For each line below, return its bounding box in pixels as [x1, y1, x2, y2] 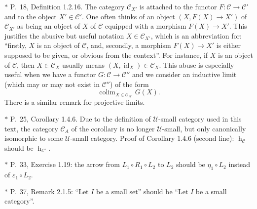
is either [216, 40, 241, 50]
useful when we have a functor [4, 69, 96, 80]
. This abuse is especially [159, 59, 234, 70]
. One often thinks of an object [82, 11, 175, 21]
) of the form [110, 79, 149, 89]
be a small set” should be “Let [96, 186, 188, 196]
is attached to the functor [139, 1, 217, 11]
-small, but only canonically [162, 123, 246, 133]
